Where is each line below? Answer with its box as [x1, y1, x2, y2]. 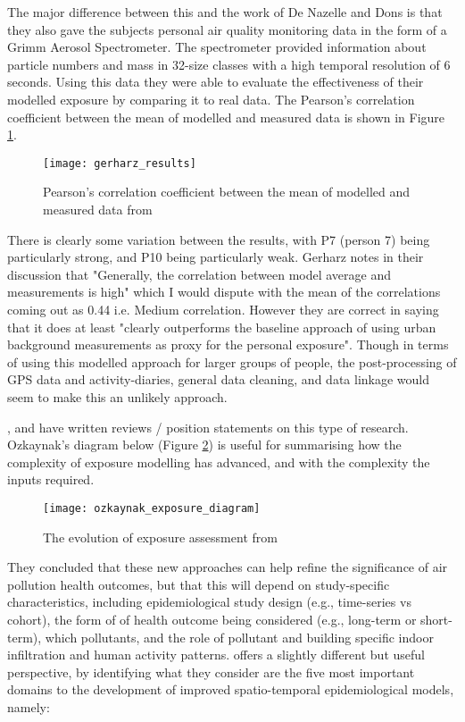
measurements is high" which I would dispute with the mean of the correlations [7, 282, 441, 301]
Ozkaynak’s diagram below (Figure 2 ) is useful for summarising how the [7, 435, 402, 454]
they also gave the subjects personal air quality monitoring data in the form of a [7, 20, 447, 38]
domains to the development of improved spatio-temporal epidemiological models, [7, 680, 454, 699]
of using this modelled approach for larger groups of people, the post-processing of [7, 352, 457, 371]
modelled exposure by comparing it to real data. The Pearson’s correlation [7, 89, 415, 108]
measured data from [43, 200, 153, 218]
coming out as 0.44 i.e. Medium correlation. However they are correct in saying [7, 299, 439, 318]
